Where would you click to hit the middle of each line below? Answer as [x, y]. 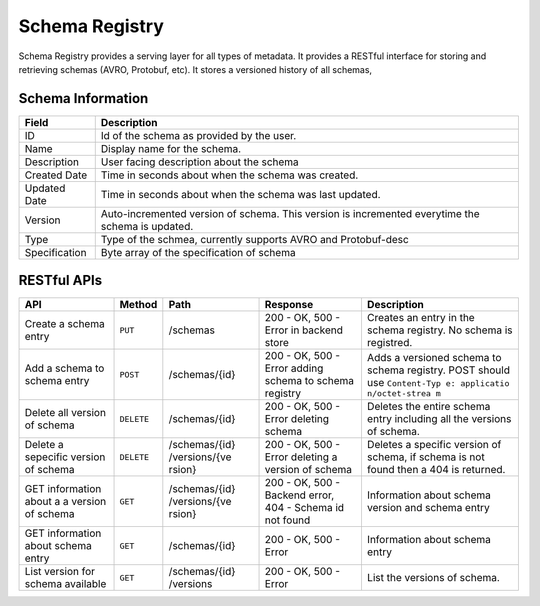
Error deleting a [301, 457]
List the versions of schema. [433, 578]
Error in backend [304, 330]
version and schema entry [428, 508]
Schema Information [83, 98]
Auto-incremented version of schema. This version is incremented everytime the [290, 213]
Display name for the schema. [171, 148]
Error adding [294, 368]
